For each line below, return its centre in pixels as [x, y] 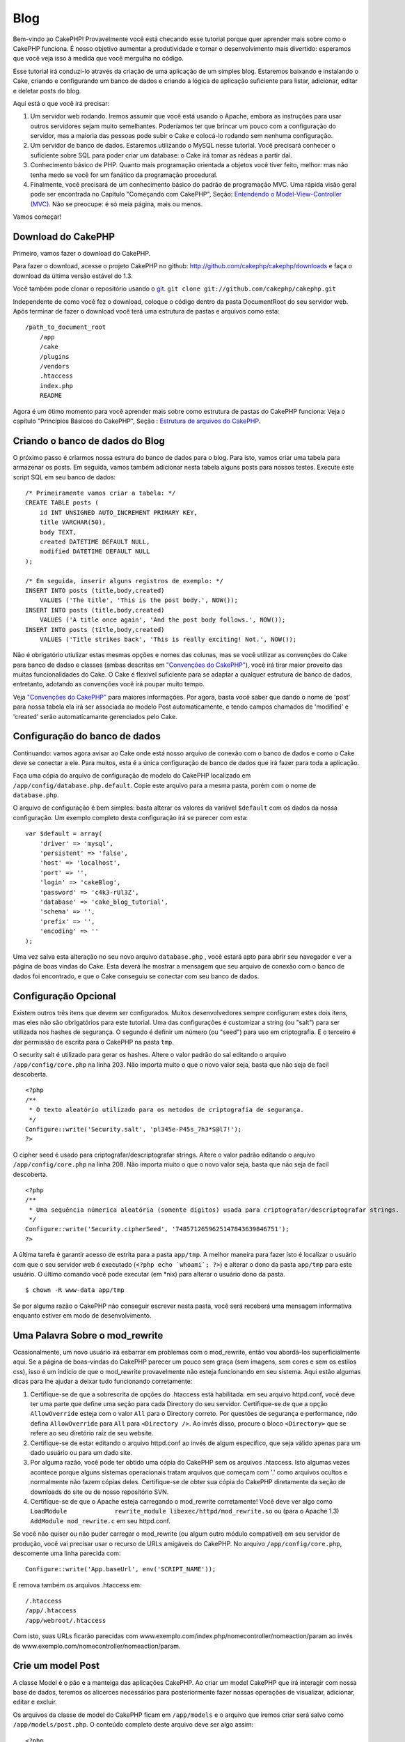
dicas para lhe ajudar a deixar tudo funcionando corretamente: [103, 1381]
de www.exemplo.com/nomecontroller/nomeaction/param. [97, 1646]
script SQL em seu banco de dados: [64, 477]
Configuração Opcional [64, 996]
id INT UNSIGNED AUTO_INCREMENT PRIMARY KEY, [119, 512]
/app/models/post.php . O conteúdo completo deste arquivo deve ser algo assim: [133, 1725]
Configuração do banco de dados [87, 736]
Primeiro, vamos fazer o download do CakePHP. [82, 254]
